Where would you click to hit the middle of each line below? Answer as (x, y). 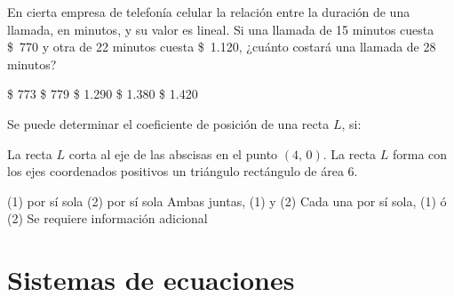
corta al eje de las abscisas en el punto (173, 153)
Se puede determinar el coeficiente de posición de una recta (168, 123)
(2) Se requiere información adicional (108, 218)
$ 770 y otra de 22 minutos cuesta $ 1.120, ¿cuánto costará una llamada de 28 (222, 47)
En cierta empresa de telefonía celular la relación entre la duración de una (209, 12)
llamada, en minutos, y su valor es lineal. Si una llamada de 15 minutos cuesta (221, 29)
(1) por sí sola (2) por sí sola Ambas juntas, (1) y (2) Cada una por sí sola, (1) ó (227, 201)
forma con (420, 153)
